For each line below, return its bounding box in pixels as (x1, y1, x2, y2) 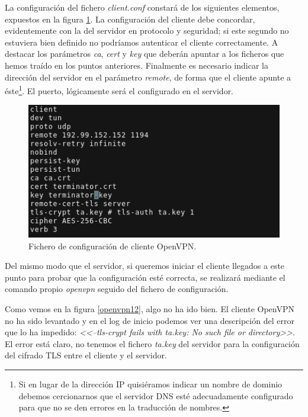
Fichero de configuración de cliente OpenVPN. (28, 239, 197, 252)
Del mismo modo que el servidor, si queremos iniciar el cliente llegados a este (5, 259, 285, 272)
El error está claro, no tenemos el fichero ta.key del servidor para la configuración (5, 337, 300, 349)
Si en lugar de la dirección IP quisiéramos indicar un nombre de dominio (18, 377, 283, 390)
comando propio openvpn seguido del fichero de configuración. (5, 283, 229, 295)
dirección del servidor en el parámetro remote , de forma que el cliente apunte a (5, 70, 291, 83)
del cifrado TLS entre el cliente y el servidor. (5, 349, 167, 361)
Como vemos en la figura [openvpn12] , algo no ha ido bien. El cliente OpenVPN (5, 302, 294, 315)
